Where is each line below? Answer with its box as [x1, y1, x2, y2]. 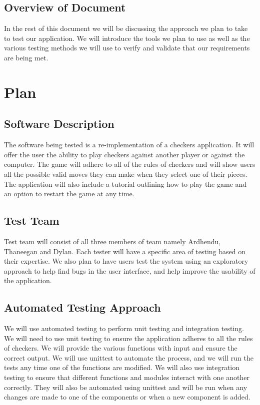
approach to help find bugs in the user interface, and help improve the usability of [4, 265, 255, 276]
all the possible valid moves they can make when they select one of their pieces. [4, 168, 247, 179]
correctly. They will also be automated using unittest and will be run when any [4, 382, 247, 392]
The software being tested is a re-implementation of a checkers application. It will [4, 139, 254, 150]
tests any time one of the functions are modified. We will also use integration [4, 362, 240, 373]
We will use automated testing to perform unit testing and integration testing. [4, 323, 244, 334]
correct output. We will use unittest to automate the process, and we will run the [4, 352, 253, 363]
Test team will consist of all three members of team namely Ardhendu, [4, 236, 221, 246]
